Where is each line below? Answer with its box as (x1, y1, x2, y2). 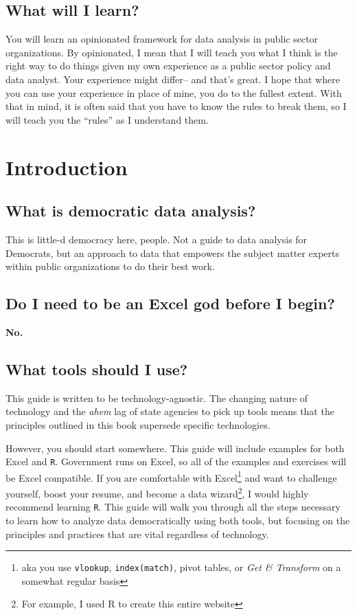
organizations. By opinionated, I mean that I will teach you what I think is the (5, 45, 338, 59)
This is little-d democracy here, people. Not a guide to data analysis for (5, 232, 308, 246)
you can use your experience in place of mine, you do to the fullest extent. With (5, 85, 342, 100)
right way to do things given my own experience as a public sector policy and (5, 58, 331, 73)
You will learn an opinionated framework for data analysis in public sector (5, 32, 319, 46)
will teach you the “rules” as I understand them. (5, 112, 209, 126)
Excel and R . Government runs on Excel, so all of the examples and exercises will (5, 454, 347, 469)
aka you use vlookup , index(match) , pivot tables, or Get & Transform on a (21, 560, 341, 574)
